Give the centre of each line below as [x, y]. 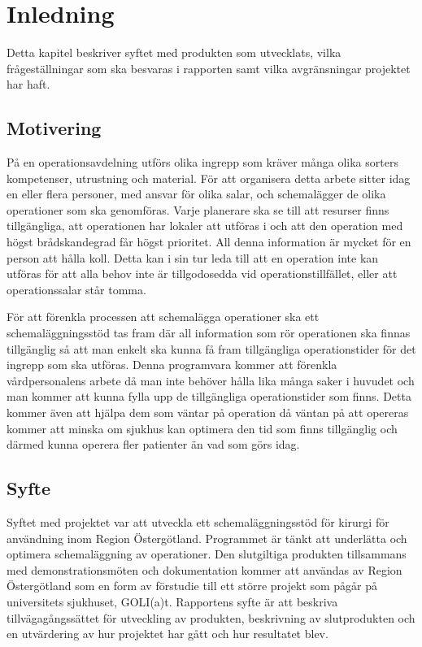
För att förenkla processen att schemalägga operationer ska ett [163, 317]
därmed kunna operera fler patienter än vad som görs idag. [153, 444]
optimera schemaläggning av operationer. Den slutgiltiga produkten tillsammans [207, 554]
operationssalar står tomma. [76, 289]
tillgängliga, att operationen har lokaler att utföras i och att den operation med [205, 226]
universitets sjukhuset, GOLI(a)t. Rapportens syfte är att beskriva [172, 601]
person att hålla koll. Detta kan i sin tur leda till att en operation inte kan [193, 257]
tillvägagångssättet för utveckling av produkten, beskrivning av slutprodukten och [211, 617]
